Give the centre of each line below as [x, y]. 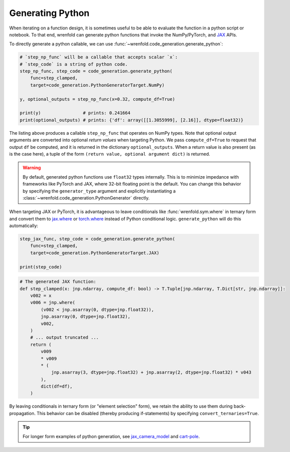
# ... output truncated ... [65, 338]
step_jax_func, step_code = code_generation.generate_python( [97, 239]
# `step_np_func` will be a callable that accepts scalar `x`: [99, 57]
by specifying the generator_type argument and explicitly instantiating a [99, 191]
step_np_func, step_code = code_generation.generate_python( [96, 71]
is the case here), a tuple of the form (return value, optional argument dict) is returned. [110, 154]
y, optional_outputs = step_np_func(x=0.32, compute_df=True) [97, 99]
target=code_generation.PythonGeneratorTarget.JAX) [95, 253]
